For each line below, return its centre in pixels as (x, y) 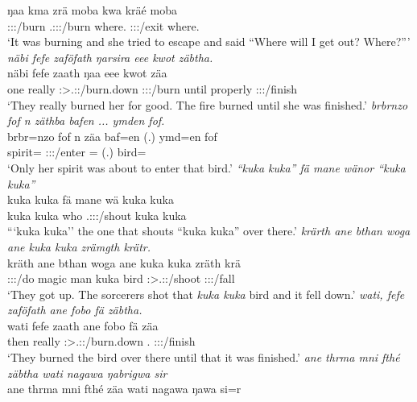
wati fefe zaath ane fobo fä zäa (83, 325)
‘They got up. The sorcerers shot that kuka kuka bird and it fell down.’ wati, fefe (206, 294)
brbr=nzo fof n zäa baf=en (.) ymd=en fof (112, 136)
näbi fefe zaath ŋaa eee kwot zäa (87, 73)
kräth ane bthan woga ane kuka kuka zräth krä (124, 262)
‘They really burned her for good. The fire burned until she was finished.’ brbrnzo (208, 104)
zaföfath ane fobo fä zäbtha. (75, 310)
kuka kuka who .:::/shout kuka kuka (97, 215)
